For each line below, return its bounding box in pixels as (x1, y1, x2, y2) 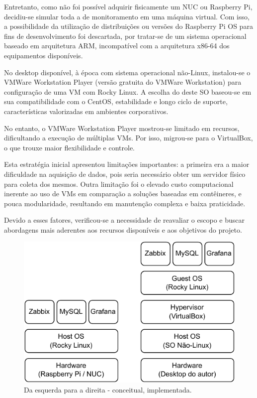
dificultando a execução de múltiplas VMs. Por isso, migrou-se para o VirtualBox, (4, 133, 253, 143)
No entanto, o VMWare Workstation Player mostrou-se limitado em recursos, (4, 123, 240, 133)
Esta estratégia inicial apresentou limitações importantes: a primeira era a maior (4, 159, 250, 169)
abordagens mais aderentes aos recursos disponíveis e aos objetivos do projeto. (4, 224, 242, 235)
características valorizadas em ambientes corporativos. (4, 106, 169, 116)
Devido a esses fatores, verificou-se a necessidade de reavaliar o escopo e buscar (4, 215, 245, 225)
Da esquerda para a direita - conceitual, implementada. (24, 384, 192, 395)
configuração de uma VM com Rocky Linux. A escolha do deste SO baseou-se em (4, 86, 252, 97)
